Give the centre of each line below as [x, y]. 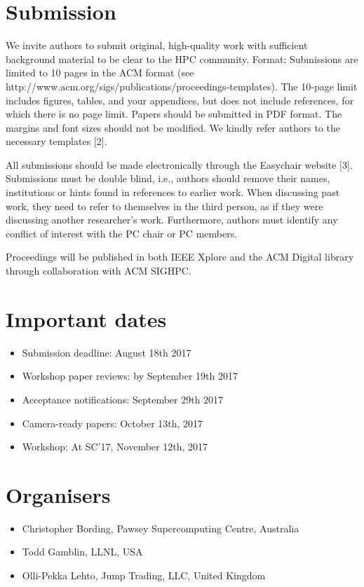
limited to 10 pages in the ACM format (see [100, 72]
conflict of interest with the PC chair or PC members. [122, 233]
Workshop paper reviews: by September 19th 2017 [130, 376]
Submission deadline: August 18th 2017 [107, 352]
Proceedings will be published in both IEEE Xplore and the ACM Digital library [180, 257]
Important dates [86, 318]
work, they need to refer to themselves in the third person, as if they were [164, 206]
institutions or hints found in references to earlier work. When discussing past [173, 192]
